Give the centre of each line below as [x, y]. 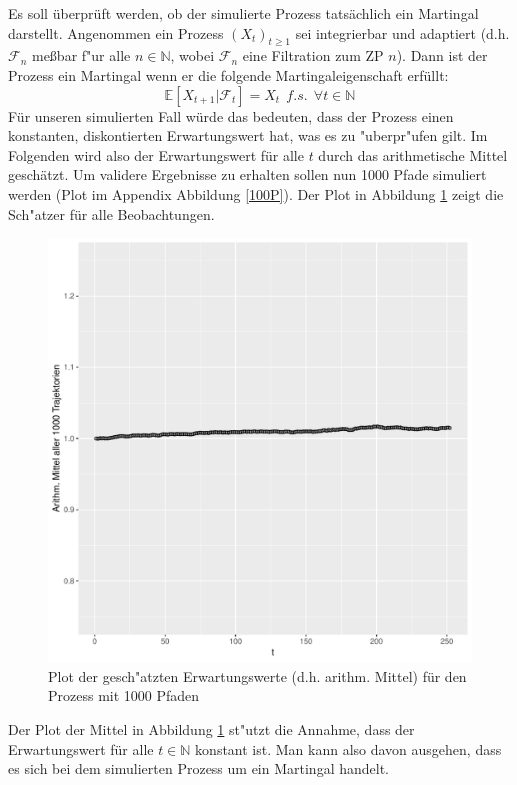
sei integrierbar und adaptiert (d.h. [402, 32]
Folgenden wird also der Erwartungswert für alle [156, 154]
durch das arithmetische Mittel [413, 154]
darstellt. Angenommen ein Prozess [116, 32]
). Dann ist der [442, 55]
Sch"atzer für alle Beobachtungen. [111, 213]
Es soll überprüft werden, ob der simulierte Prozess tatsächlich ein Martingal [243, 13]
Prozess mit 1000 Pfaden [124, 695]
